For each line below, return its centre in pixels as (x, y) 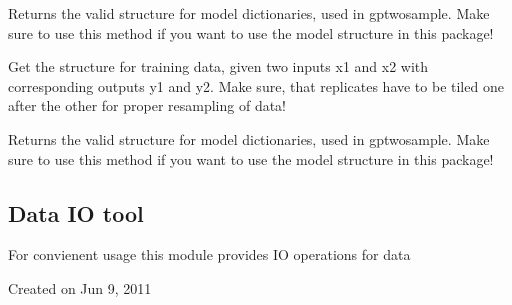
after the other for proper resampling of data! (147, 105)
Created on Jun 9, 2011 (80, 287)
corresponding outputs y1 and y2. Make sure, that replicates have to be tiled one (256, 85)
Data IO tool (76, 212)
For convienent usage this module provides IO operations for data (209, 254)
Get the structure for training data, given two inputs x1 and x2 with (218, 66)
